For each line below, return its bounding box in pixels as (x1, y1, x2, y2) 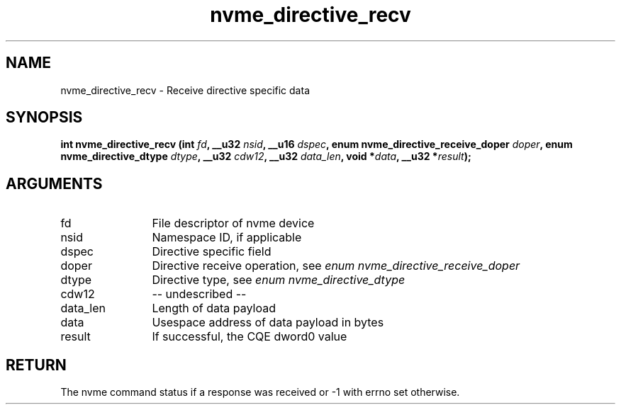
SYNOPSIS (6, 108, 83, 127)
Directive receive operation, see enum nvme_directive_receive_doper (152, 258, 520, 273)
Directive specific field (152, 244, 272, 259)
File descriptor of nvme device (152, 216, 315, 231)
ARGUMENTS (6, 174, 103, 193)
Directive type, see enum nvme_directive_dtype (152, 273, 405, 287)
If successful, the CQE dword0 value (152, 329, 347, 344)
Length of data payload (152, 301, 276, 316)
